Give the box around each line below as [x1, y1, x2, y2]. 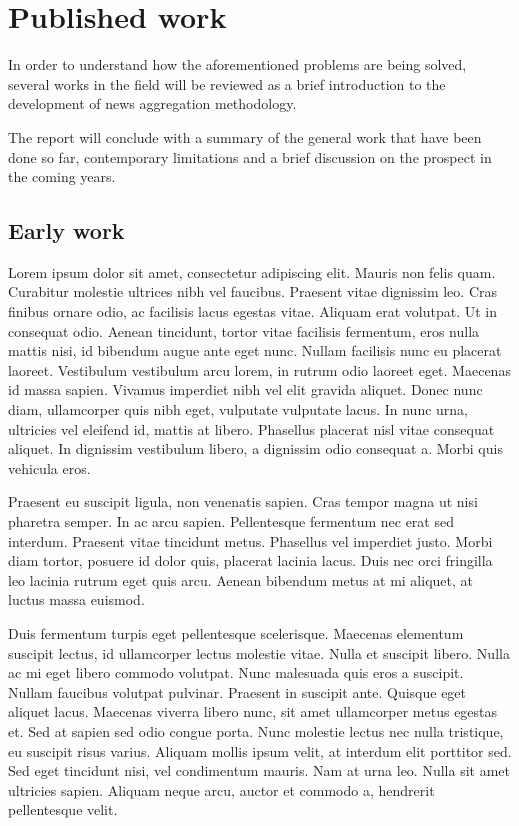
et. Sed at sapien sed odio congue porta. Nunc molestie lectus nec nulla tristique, [8, 720, 504, 741]
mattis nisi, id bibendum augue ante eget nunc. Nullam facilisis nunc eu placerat [8, 340, 502, 361]
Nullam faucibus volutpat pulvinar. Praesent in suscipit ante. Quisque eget [8, 681, 467, 702]
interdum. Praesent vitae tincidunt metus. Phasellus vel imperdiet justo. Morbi [8, 530, 493, 551]
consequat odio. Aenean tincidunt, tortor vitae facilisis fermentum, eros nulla [8, 320, 480, 341]
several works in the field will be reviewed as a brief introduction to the [8, 73, 446, 94]
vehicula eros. [8, 457, 91, 478]
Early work [8, 215, 125, 246]
